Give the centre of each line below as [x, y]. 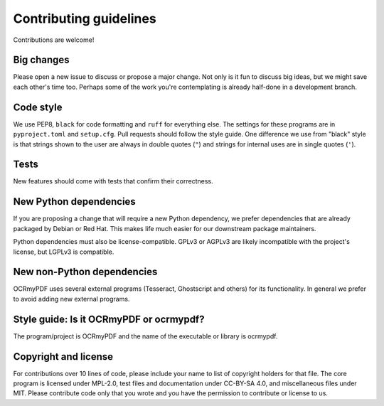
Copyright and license [63, 357]
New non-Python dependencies [85, 272]
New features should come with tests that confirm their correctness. [113, 181]
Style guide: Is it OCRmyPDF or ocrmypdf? [109, 319]
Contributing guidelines [85, 18]
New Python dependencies [75, 202]
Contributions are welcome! [54, 40]
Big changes [42, 60]
